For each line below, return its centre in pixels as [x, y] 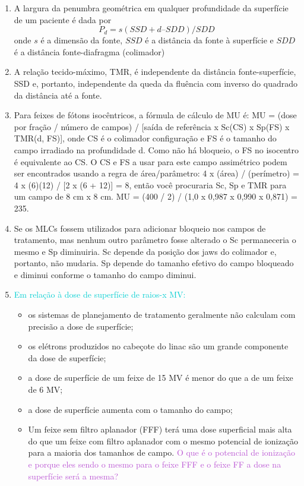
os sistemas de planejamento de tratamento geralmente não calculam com [162, 315]
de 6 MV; [45, 389]
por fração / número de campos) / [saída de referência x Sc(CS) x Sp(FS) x [152, 126]
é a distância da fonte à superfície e [209, 40]
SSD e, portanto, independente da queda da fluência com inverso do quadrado [156, 83]
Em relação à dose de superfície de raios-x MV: [100, 294]
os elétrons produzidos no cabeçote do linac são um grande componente [158, 346]
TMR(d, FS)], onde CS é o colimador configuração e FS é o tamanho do [145, 138]
